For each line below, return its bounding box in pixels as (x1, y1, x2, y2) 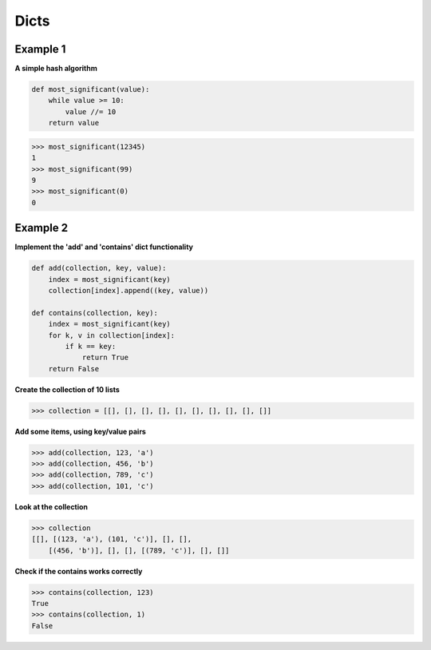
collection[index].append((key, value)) (48, 286, 209, 295)
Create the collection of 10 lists (14, 384, 120, 394)
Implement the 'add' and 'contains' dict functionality (14, 242, 194, 252)
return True (81, 353, 129, 363)
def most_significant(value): (31, 85, 150, 94)
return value (48, 118, 100, 128)
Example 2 (14, 221, 68, 235)
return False (48, 364, 100, 373)
